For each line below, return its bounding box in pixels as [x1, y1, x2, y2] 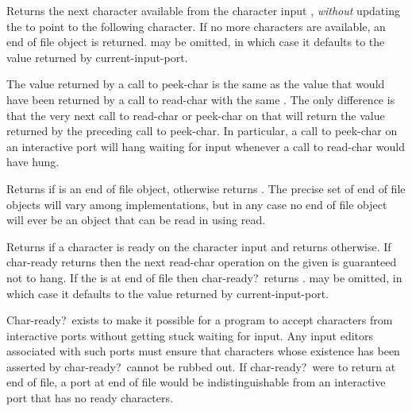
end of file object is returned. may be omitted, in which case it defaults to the [6, 33, 385, 50]
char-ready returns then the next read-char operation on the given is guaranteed [6, 254, 397, 270]
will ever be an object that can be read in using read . [6, 211, 266, 228]
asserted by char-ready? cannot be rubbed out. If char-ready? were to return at [6, 358, 396, 374]
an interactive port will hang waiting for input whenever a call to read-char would [6, 138, 405, 154]
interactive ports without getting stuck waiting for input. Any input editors [6, 327, 374, 343]
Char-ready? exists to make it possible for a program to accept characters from [6, 312, 393, 328]
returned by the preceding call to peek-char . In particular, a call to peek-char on [6, 122, 398, 139]
